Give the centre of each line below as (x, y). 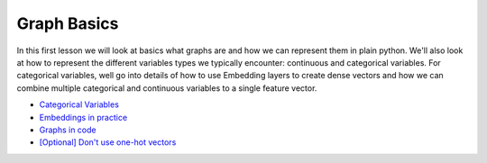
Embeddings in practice (83, 117)
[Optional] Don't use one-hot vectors (108, 142)
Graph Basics (68, 23)
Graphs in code (68, 130)
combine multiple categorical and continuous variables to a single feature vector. (167, 88)
